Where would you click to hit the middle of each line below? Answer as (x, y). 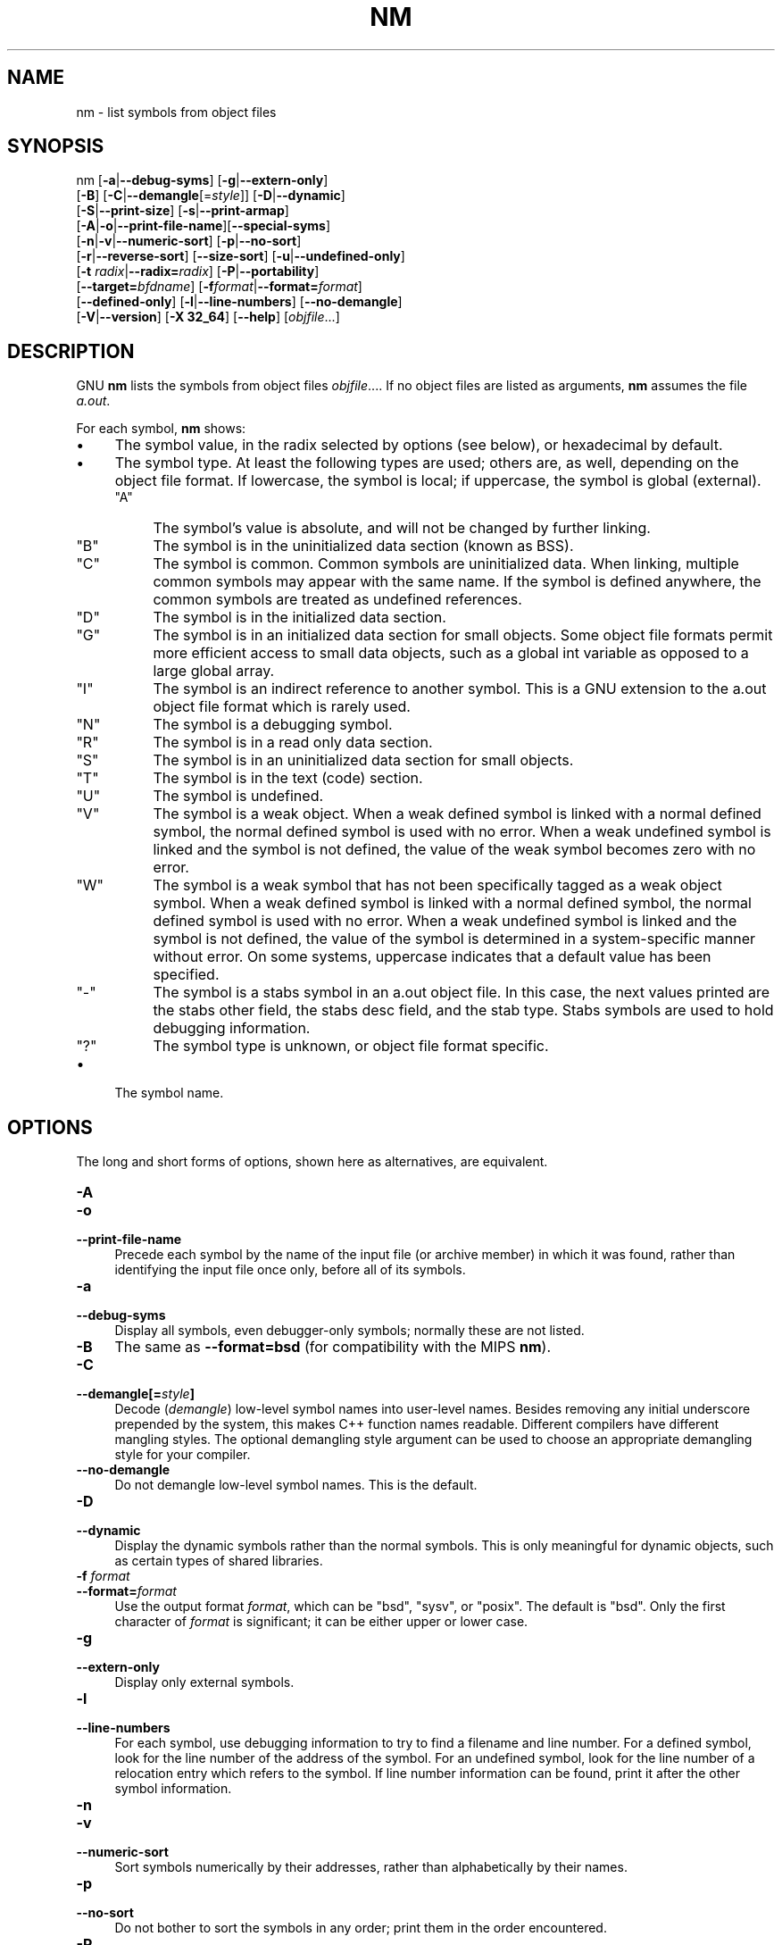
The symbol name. (169, 1093)
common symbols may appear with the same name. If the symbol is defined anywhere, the (457, 582)
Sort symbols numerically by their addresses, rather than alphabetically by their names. (371, 1867)
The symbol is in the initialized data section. (299, 618)
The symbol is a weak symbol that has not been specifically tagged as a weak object (437, 885)
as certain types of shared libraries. (219, 1561)
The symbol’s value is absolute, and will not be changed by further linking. (402, 528)
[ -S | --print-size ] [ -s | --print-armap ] (183, 211)
